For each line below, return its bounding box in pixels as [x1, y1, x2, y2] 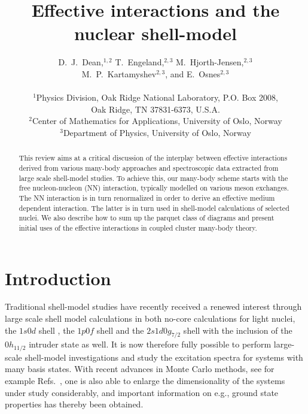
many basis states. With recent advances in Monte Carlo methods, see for [5, 362, 275, 375]
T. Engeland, [115, 56, 164, 68]
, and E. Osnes [165, 67, 221, 80]
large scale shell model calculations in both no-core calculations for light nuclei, [5, 312, 295, 325]
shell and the [96, 324, 144, 336]
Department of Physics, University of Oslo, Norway [63, 126, 251, 138]
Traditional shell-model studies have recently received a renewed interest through [5, 300, 302, 313]
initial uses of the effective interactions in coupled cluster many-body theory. [19, 222, 257, 232]
